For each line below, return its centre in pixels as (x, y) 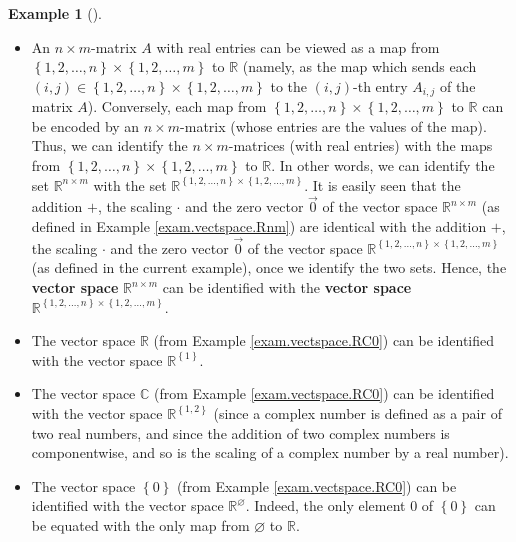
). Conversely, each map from (177, 106)
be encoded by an (85, 125)
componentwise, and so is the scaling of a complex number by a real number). (270, 452)
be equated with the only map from (140, 524)
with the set (130, 184)
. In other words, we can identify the (383, 165)
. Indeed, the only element (325, 505)
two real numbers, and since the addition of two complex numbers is (240, 432)
